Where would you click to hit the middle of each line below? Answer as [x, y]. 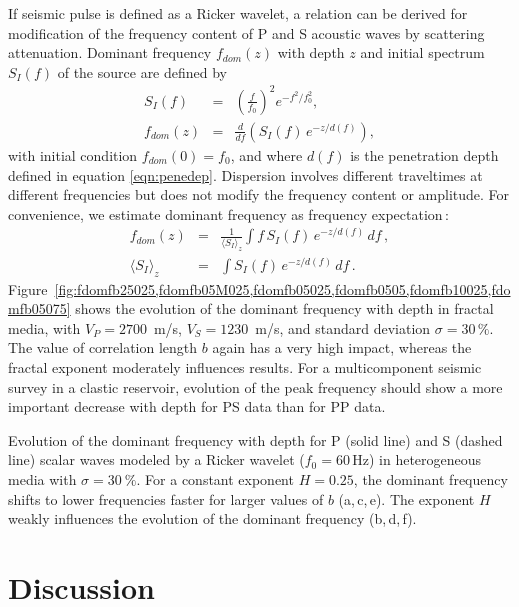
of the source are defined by [142, 71]
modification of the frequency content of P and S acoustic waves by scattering [246, 32]
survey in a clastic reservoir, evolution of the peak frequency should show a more [255, 386]
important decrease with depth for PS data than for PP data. [197, 406]
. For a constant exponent [215, 478]
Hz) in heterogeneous [417, 459]
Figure [28, 288]
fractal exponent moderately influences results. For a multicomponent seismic [245, 366]
